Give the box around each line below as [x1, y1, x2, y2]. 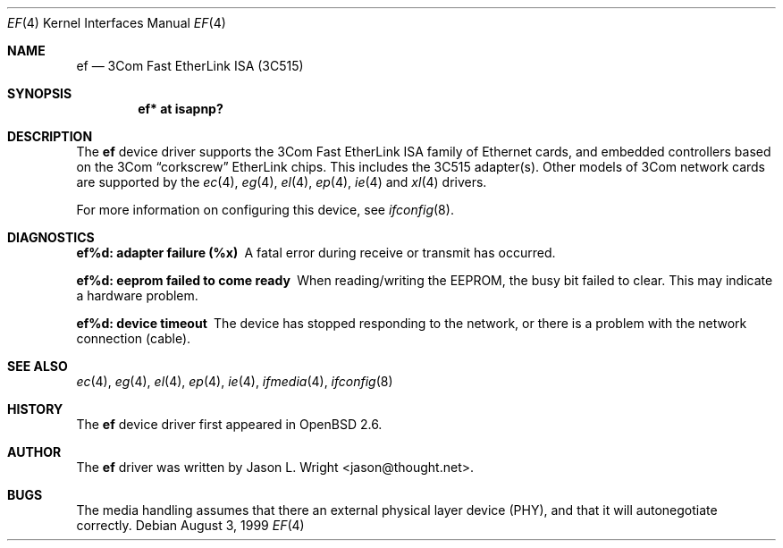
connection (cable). [76, 331, 191, 346]
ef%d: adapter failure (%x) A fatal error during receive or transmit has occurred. [76, 245, 556, 260]
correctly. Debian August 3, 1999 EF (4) [76, 518, 305, 533]
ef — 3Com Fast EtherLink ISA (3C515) [76, 58, 304, 73]
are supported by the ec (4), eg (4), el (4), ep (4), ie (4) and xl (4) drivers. [76, 174, 487, 190]
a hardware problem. [76, 288, 198, 303]
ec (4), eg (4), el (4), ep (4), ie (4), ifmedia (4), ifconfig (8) [76, 374, 393, 389]
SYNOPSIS [7, 86, 72, 101]
